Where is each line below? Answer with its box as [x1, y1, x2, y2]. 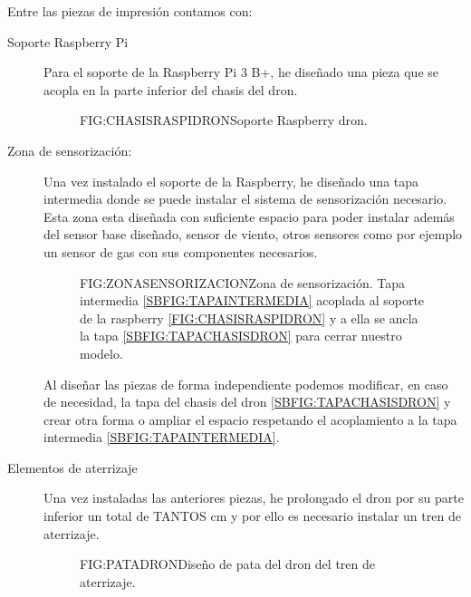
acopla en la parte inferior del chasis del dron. [43, 80, 298, 99]
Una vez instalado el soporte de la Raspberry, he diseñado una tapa [43, 171, 419, 190]
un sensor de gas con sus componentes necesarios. [43, 242, 318, 261]
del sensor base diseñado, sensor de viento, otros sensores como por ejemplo [43, 225, 463, 244]
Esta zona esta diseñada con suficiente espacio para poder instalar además [43, 207, 455, 226]
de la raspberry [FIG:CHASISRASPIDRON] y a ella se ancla [80, 308, 418, 327]
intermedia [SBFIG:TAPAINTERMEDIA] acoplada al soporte [80, 291, 425, 310]
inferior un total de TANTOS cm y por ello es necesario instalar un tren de [43, 506, 461, 525]
